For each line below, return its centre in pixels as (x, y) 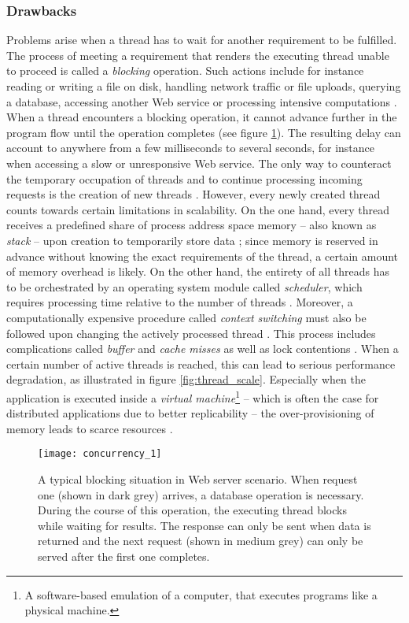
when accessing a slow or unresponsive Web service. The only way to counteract (199, 163)
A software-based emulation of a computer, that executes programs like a (201, 594)
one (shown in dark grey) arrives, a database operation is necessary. (201, 494)
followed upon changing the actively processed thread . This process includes (191, 333)
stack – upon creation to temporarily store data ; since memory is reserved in (192, 240)
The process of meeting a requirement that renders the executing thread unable (198, 55)
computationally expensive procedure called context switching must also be (186, 317)
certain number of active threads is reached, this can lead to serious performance (201, 363)
